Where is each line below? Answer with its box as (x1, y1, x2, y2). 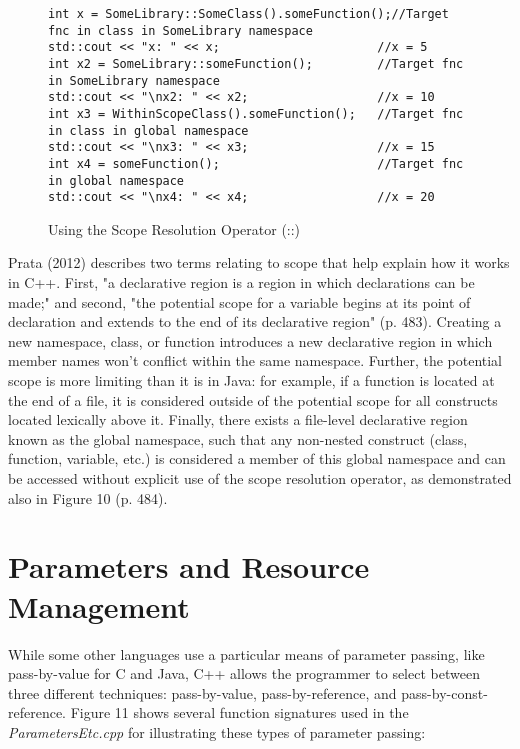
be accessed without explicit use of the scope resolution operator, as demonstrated (8, 468, 512, 488)
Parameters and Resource (8, 546, 370, 587)
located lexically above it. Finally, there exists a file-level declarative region (8, 409, 468, 430)
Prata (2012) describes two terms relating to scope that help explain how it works (8, 252, 510, 273)
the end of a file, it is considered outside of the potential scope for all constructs (8, 389, 498, 410)
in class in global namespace (48, 123, 249, 138)
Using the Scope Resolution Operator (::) (48, 218, 301, 239)
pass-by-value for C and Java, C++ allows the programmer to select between (8, 663, 480, 684)
